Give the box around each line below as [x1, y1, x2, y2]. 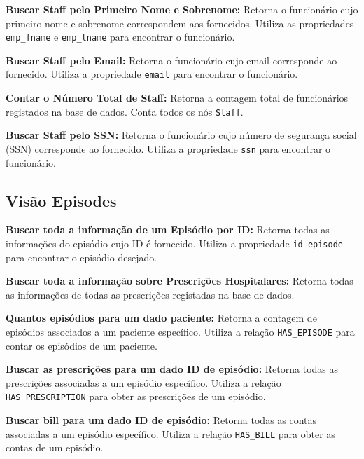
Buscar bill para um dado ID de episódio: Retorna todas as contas [6, 413, 317, 427]
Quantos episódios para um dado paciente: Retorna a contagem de [6, 310, 317, 325]
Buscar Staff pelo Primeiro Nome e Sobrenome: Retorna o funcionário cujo [6, 2, 358, 16]
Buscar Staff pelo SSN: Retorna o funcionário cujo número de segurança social [6, 128, 357, 142]
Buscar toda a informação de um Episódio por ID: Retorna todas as [6, 222, 330, 237]
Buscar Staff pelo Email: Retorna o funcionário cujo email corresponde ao [6, 53, 337, 67]
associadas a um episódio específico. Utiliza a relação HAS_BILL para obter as [6, 426, 335, 441]
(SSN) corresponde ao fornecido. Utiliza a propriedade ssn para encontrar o [6, 141, 331, 156]
